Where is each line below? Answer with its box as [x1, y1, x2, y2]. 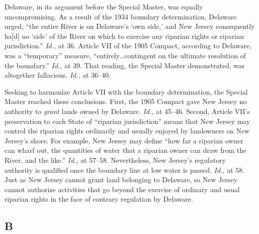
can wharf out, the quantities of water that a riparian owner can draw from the [4, 145, 247, 155]
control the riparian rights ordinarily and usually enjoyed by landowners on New [4, 125, 250, 136]
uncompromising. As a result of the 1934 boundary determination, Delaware [4, 11, 237, 21]
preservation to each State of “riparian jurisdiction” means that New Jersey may [4, 116, 251, 126]
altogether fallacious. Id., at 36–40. [4, 70, 111, 80]
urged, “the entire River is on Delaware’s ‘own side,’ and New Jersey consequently [4, 21, 255, 31]
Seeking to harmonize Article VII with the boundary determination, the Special [4, 86, 248, 97]
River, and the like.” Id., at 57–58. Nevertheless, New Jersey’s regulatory [4, 154, 226, 165]
